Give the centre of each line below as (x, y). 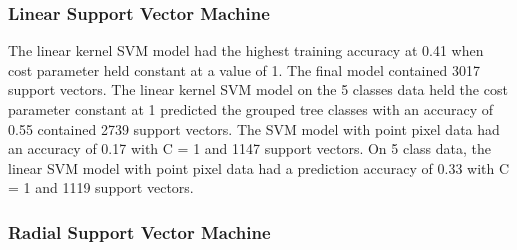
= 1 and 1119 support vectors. (101, 187)
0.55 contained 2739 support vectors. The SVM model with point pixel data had (254, 128)
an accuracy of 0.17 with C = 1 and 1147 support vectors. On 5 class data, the (250, 148)
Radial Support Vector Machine (139, 231)
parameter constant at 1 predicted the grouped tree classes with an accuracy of (251, 109)
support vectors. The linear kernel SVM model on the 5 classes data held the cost (258, 89)
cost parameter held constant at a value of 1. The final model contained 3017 (244, 69)
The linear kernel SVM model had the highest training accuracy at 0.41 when (246, 50)
